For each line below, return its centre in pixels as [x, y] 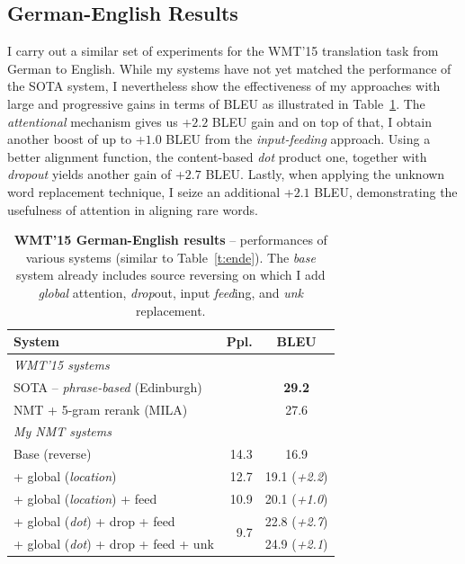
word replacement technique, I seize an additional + [151, 191]
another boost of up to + [76, 139]
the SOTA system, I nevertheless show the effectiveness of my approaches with [224, 86]
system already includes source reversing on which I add [171, 275]
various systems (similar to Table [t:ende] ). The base [170, 257]
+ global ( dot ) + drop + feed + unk [114, 543]
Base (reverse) [53, 454]
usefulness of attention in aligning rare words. [133, 209]
